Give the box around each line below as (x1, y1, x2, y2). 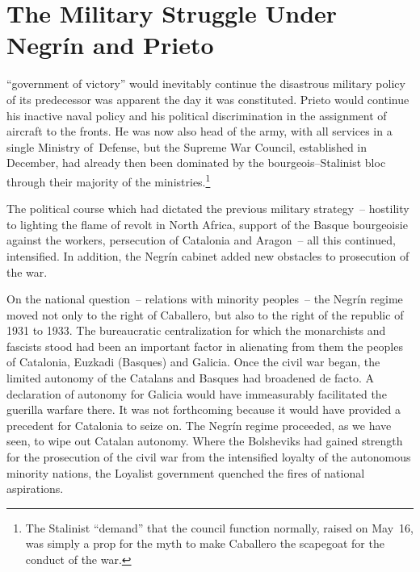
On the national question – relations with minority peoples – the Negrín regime (6, 290, 403, 307)
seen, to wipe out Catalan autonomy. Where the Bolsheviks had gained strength (6, 432, 403, 449)
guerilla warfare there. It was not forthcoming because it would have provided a (6, 401, 401, 418)
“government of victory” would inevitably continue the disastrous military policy (6, 75, 405, 92)
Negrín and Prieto (6, 28, 214, 61)
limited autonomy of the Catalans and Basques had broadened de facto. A (6, 370, 375, 386)
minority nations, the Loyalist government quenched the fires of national (6, 464, 365, 481)
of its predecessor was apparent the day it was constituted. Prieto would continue (6, 90, 409, 107)
